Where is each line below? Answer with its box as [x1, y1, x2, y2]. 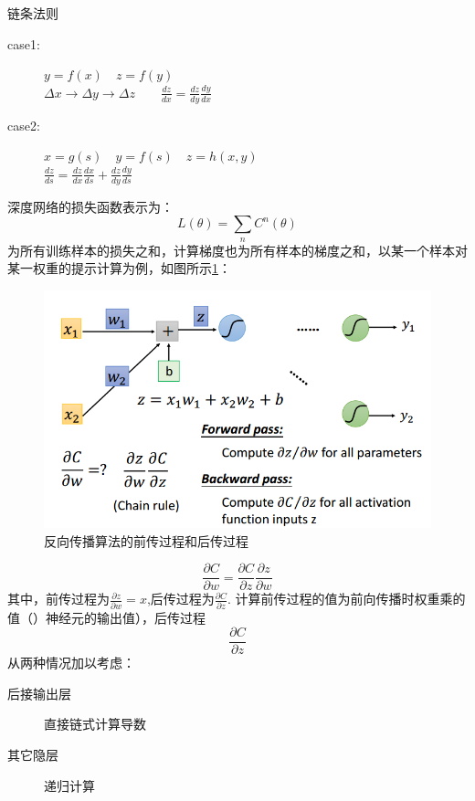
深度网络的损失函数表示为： [7, 196, 174, 216]
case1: [7, 34, 40, 53]
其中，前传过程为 [7, 589, 110, 608]
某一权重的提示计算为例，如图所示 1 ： [7, 258, 231, 278]
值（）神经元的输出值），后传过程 [7, 607, 206, 627]
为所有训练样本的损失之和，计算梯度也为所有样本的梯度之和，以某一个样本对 [7, 240, 468, 259]
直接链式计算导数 [44, 714, 146, 733]
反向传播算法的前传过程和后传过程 [44, 531, 248, 550]
